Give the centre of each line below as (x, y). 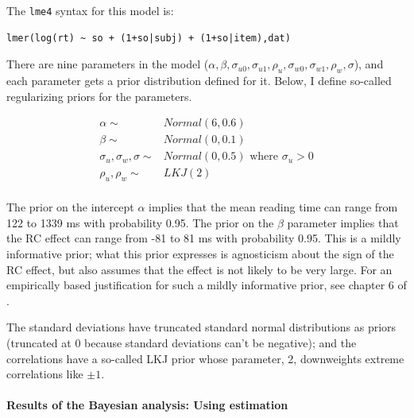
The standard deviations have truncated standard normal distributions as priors (201, 327)
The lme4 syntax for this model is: (90, 10)
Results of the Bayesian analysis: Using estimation (147, 405)
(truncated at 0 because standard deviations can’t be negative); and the (182, 342)
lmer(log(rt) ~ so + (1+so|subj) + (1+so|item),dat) (149, 38)
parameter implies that (343, 222)
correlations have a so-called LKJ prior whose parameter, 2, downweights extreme (205, 358)
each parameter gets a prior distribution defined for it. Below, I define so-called (199, 81)
